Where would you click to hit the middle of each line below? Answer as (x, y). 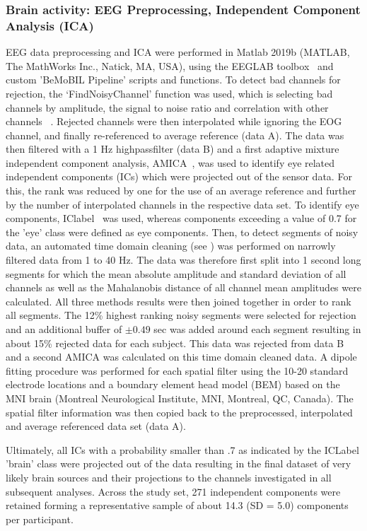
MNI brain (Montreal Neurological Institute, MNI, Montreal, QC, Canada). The (180, 398)
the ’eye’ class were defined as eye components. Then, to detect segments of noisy (182, 232)
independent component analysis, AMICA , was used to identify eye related (170, 162)
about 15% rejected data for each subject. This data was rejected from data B (175, 343)
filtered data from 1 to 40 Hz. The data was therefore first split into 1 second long (183, 260)
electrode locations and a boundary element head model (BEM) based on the (173, 384)
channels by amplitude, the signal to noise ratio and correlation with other (167, 107)
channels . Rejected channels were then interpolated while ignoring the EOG (174, 121)
